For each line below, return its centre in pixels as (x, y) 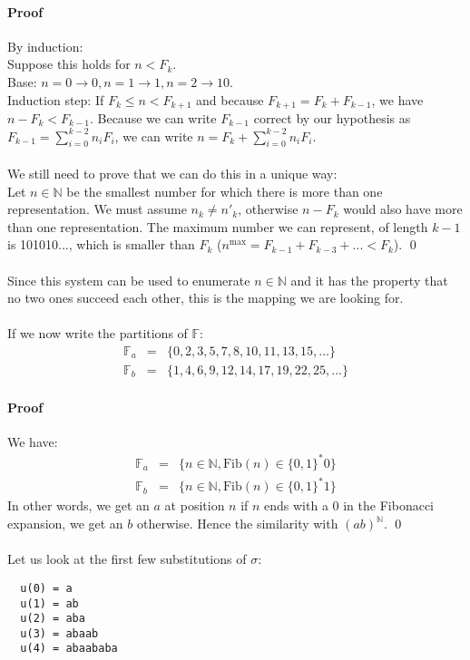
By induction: (45, 46)
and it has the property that (369, 280)
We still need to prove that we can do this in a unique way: (172, 174)
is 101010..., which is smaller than (101, 244)
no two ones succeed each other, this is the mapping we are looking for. (206, 298)
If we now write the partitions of (98, 333)
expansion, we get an (65, 524)
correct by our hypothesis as (332, 118)
